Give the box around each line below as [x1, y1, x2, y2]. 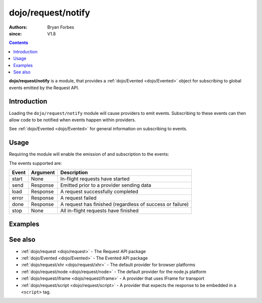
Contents [9, 40, 29, 46]
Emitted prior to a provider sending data [60, 182, 151, 189]
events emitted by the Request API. [9, 85, 80, 91]
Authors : [9, 24, 28, 30]
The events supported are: [9, 160, 63, 166]
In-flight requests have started [60, 175, 130, 182]
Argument [31, 169, 55, 176]
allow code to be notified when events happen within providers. [9, 117, 136, 123]
